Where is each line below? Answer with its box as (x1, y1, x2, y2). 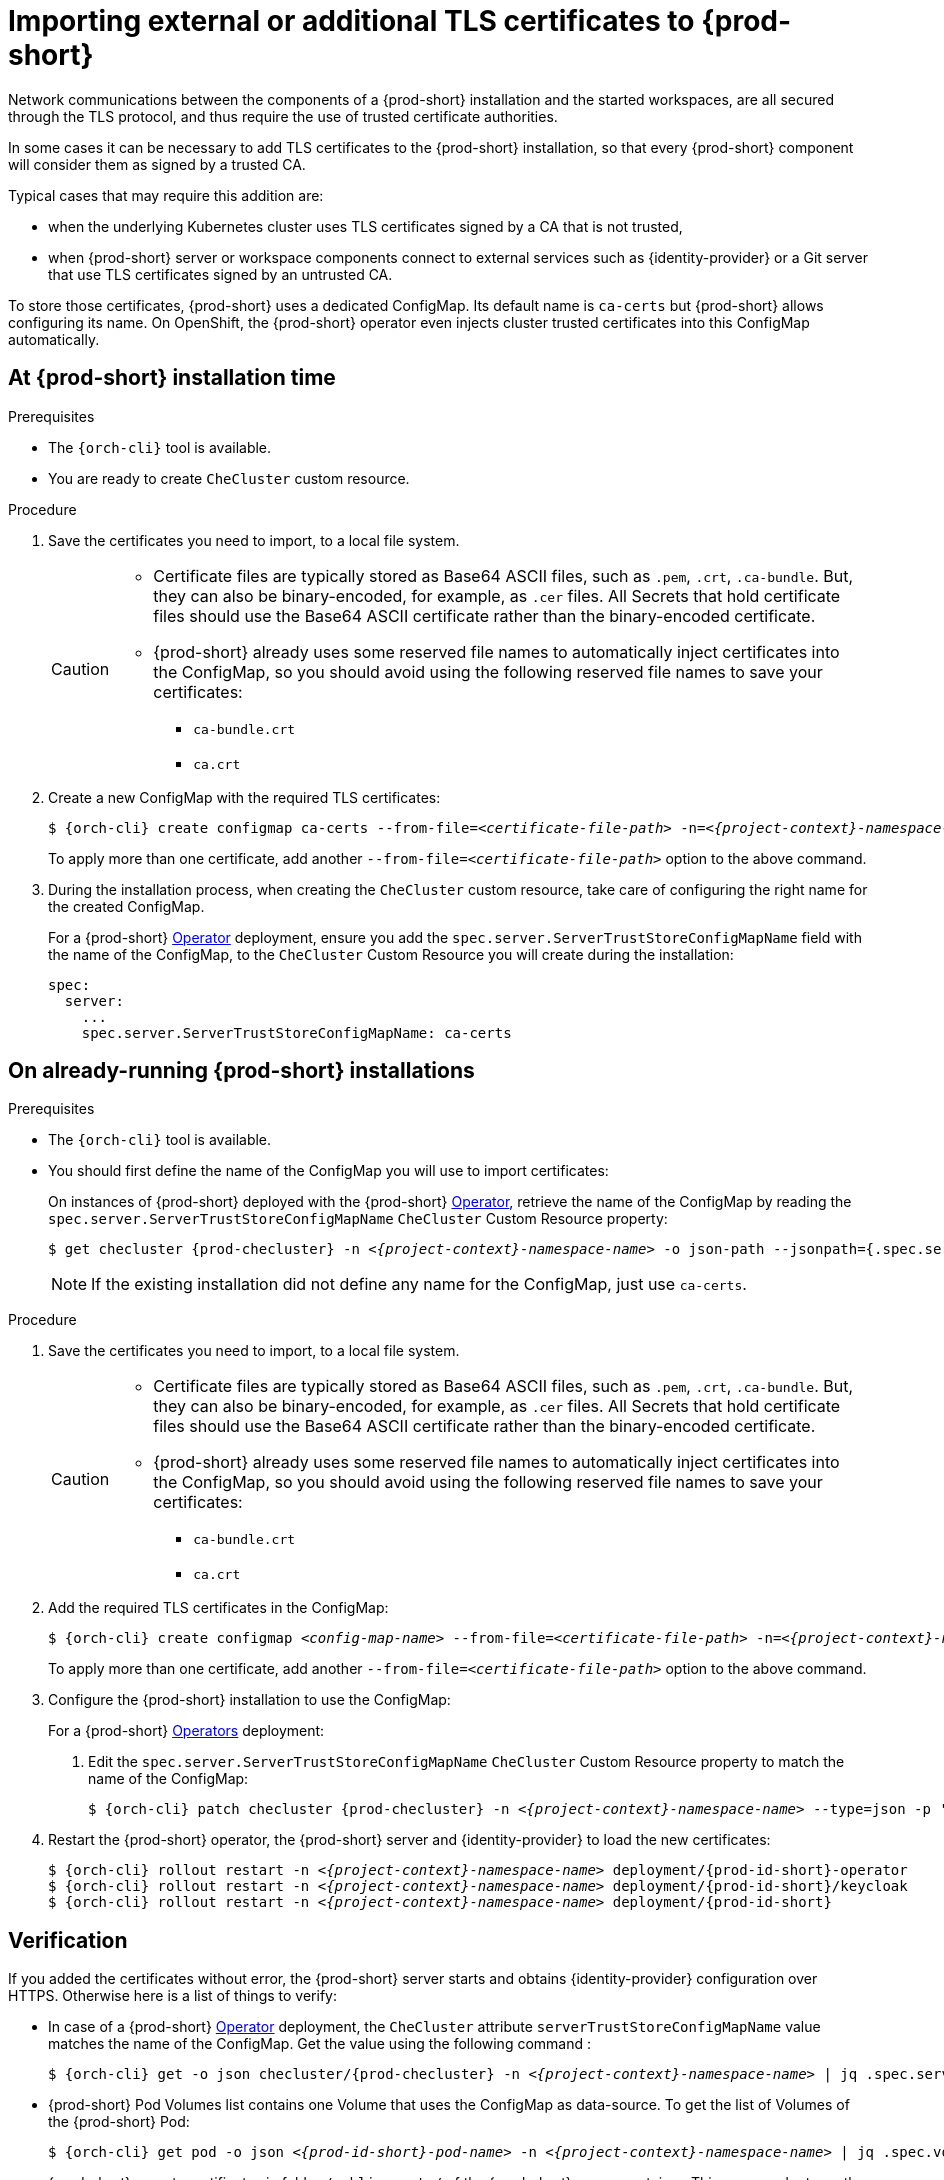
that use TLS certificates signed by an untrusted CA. (48, 265, 393, 283)
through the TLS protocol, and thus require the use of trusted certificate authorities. (8, 107, 558, 125)
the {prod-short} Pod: (48, 2113, 190, 2131)
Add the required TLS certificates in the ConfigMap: (48, 1599, 389, 1617)
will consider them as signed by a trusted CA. (8, 155, 306, 173)
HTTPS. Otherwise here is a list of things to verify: (8, 1987, 337, 2005)
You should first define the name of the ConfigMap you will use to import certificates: (48, 1162, 609, 1180)
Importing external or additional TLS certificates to (8, 4, 695, 38)
